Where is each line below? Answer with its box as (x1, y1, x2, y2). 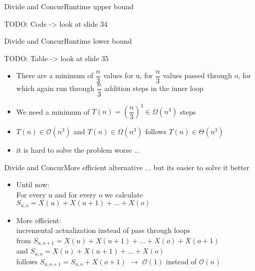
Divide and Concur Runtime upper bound (4, 1, 134, 11)
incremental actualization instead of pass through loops (16, 225, 191, 236)
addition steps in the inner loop (104, 83, 204, 94)
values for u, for (103, 70, 153, 81)
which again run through (16, 83, 95, 94)
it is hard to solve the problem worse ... (16, 144, 140, 155)
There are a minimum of (16, 70, 94, 81)
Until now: (16, 179, 49, 190)
